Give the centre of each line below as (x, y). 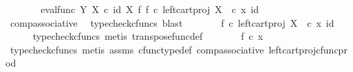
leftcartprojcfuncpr (308, 49)
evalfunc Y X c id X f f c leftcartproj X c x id (150, 9)
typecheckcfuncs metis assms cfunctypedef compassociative (137, 49)
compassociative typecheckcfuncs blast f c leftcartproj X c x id (172, 22)
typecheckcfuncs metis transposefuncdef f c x (148, 36)
